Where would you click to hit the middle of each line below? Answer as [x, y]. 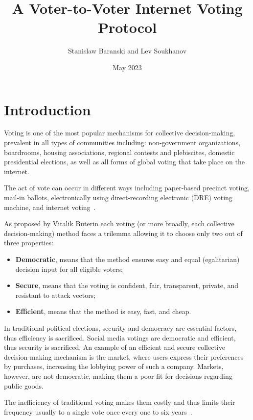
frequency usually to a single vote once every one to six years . [98, 411]
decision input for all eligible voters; [69, 269]
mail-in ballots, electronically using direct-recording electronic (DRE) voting [118, 197]
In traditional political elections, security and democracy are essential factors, [120, 328]
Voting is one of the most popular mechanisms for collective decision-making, [120, 133]
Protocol [127, 27]
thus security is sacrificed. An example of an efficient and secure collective [115, 347]
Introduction [47, 109]
